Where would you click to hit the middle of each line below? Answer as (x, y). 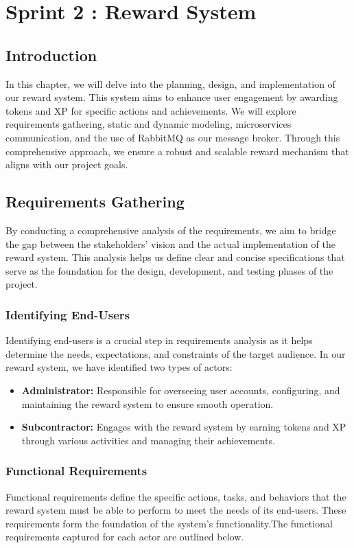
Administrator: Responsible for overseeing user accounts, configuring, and (181, 390)
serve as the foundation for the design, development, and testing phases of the (169, 270)
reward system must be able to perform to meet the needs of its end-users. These (176, 510)
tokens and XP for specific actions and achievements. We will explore (151, 110)
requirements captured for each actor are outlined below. (125, 537)
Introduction (51, 55)
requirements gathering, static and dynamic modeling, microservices (149, 124)
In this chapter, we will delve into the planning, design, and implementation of (170, 83)
